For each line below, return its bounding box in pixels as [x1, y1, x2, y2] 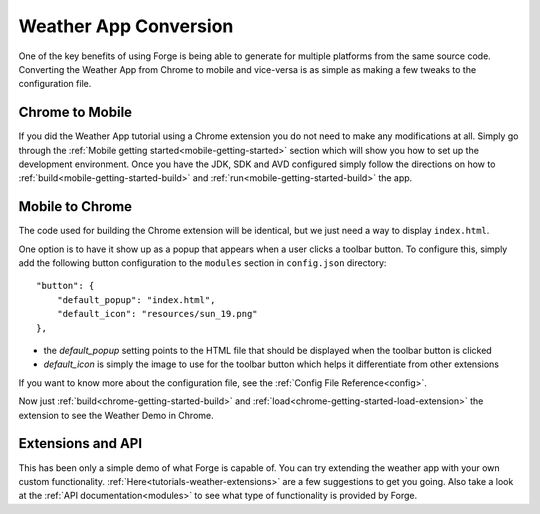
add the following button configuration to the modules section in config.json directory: [18, 257, 387, 269]
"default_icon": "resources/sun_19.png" [56, 308, 259, 320]
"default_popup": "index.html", [56, 294, 216, 305]
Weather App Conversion [18, 15, 234, 37]
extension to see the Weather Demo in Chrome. [18, 409, 214, 421]
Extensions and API [18, 435, 143, 452]
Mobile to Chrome [18, 198, 133, 215]
